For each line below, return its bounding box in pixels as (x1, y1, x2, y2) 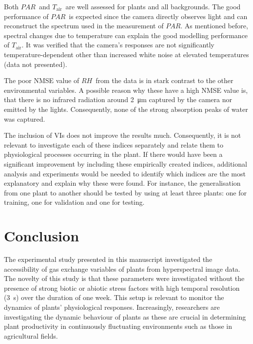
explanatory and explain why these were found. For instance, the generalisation (4, 178, 241, 188)
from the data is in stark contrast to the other (96, 75, 234, 86)
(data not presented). (4, 59, 67, 69)
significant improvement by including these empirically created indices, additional (4, 158, 247, 169)
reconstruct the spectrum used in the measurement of (4, 21, 164, 31)
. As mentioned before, (180, 21, 248, 31)
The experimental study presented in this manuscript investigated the (4, 254, 213, 264)
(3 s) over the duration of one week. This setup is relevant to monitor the (4, 292, 224, 302)
